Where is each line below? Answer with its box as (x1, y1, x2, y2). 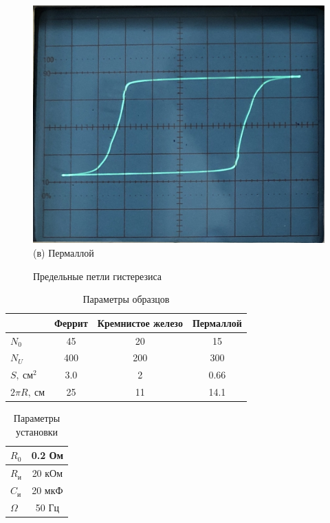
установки (15, 424, 58, 438)
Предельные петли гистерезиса (33, 268, 162, 283)
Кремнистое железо (97, 315, 183, 330)
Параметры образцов (82, 292, 170, 306)
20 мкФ (32, 483, 63, 498)
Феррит (54, 315, 88, 330)
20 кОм (32, 466, 63, 480)
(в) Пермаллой (33, 245, 94, 259)
